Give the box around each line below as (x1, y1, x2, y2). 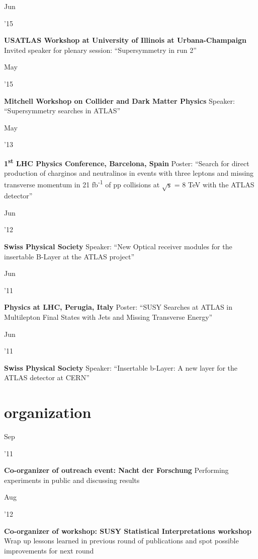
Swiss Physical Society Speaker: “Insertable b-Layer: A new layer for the (4, 362, 238, 373)
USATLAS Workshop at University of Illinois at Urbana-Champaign (4, 35, 246, 45)
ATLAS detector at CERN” (4, 372, 90, 383)
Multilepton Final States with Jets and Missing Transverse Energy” (4, 311, 213, 322)
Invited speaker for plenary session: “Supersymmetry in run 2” (4, 44, 197, 55)
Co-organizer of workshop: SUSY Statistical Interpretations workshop (4, 525, 251, 536)
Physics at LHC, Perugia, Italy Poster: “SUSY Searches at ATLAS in (4, 302, 233, 312)
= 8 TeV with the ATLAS (174, 179, 254, 190)
